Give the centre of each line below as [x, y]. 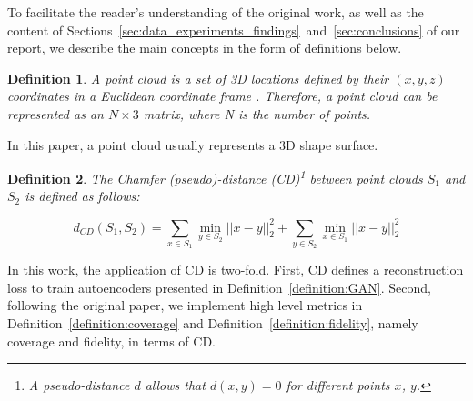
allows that [175, 385]
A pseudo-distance [79, 385]
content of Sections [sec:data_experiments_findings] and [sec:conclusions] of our [234, 30]
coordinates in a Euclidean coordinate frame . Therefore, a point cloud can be [222, 96]
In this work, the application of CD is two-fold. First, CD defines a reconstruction [236, 270]
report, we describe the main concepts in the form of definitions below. [205, 48]
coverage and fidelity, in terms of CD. [112, 341]
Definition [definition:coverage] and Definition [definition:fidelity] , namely [213, 323]
